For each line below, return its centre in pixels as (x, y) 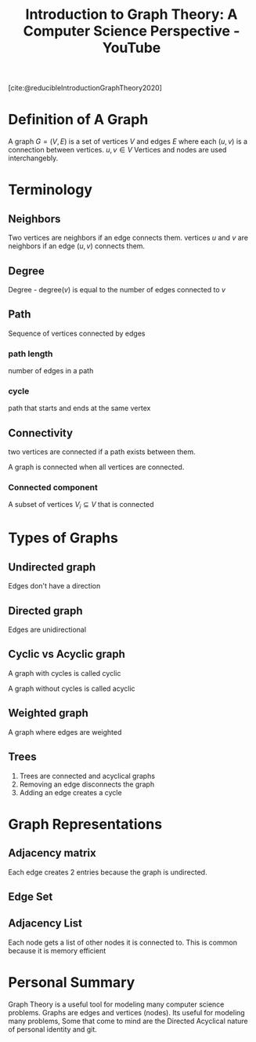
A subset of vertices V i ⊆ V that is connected (81, 506)
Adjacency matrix (52, 853)
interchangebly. (33, 158)
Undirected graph (52, 567)
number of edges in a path (51, 371)
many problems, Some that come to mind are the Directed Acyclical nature (128, 1021)
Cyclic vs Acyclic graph (67, 654)
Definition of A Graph (78, 120)
